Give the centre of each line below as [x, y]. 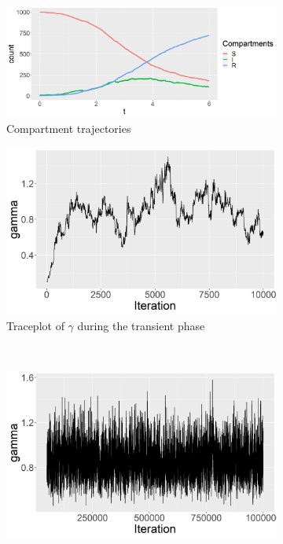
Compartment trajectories [69, 129]
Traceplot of [35, 325]
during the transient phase [141, 325]
